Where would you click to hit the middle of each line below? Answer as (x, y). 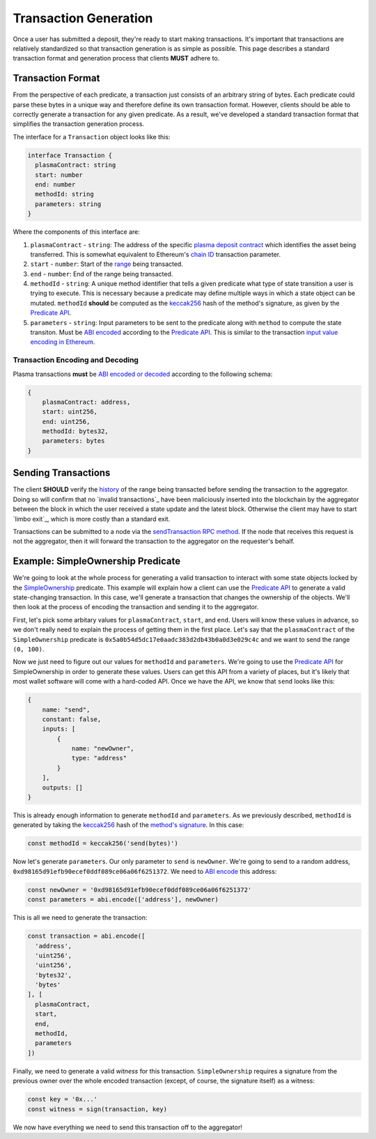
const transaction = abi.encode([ (86, 936)
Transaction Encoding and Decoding (76, 360)
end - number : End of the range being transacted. (102, 274)
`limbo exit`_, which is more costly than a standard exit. (92, 519)
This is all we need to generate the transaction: (80, 918)
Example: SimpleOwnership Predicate (97, 561)
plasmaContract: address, (86, 402)
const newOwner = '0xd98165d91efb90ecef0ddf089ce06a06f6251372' (140, 890)
